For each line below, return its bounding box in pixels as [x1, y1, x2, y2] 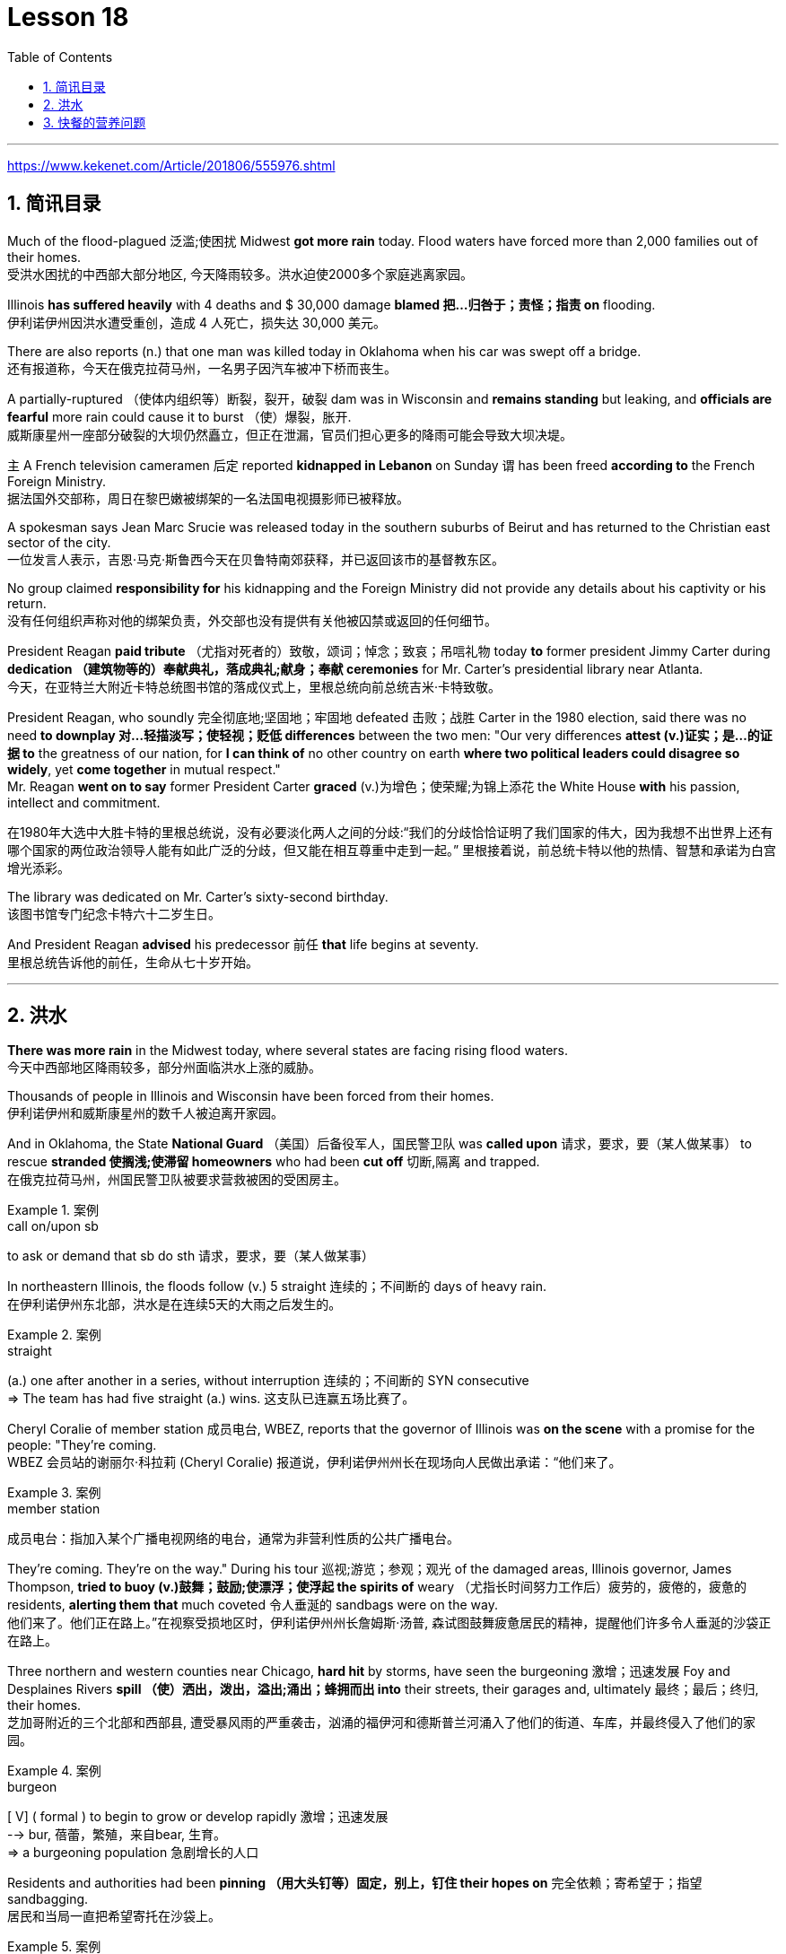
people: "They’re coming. [7, 1437, 157, 1453]
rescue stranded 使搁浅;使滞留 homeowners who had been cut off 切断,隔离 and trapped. [7, 1154, 540, 1170]
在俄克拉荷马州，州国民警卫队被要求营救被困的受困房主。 [7, 1172, 346, 1188]
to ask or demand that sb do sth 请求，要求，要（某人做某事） [7, 1248, 375, 1264]
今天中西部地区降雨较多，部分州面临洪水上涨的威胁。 [7, 1060, 321, 1076]
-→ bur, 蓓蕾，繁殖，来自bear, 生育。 [7, 1827, 227, 1843]
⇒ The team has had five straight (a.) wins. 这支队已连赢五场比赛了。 [7, 1391, 415, 1407]
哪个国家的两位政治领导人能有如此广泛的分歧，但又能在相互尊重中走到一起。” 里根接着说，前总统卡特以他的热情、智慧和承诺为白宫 [7, 842, 777, 858]
